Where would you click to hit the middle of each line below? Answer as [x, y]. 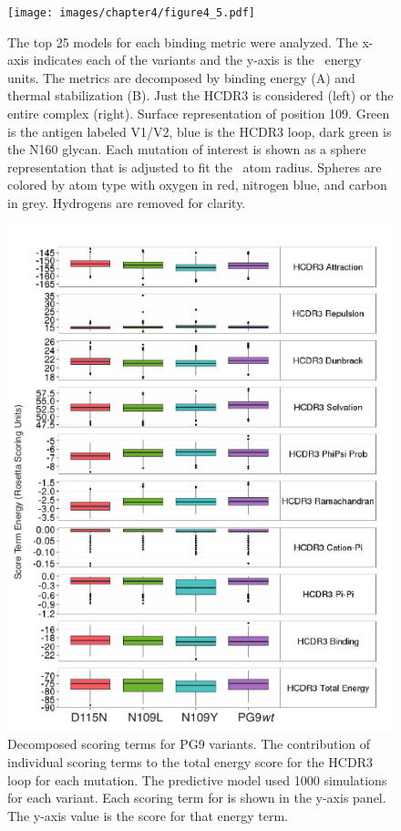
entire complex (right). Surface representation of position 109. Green [199, 114]
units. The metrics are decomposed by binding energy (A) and [181, 77]
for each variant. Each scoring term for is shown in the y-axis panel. [197, 798]
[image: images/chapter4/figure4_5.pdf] [132, 13]
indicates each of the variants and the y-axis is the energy [197, 60]
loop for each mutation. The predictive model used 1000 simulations [197, 779]
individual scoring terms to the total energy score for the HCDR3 [190, 761]
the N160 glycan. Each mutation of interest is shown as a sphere [187, 149]
